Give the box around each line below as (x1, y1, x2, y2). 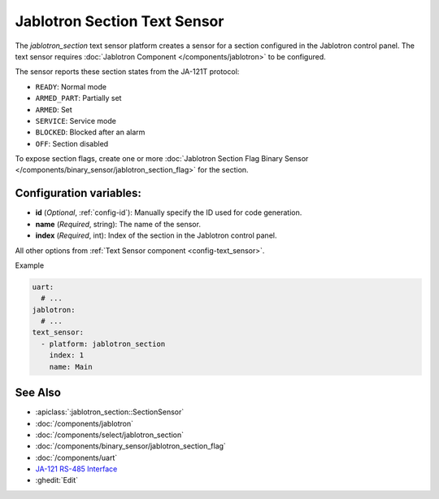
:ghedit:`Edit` (35, 475, 79, 485)
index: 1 (49, 351, 85, 360)
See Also (15, 386, 61, 400)
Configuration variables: (15, 186, 142, 200)
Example (15, 260, 45, 270)
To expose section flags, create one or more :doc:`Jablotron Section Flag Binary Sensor (15, 154, 309, 164)
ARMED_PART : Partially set (35, 94, 122, 103)
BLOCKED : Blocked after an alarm (35, 127, 146, 138)
